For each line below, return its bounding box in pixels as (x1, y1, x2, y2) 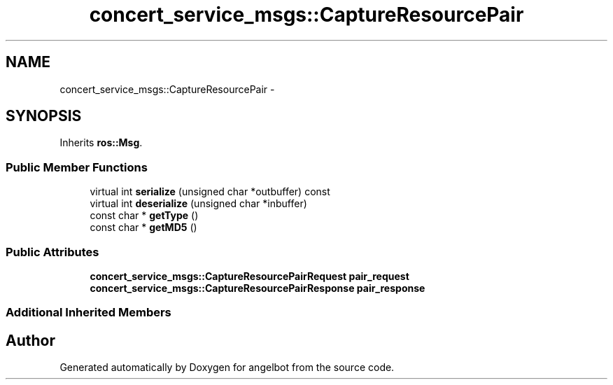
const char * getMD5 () (90, 221, 197, 234)
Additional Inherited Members (6, 305, 171, 320)
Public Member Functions (6, 160, 148, 174)
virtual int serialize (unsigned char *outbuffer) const (90, 185, 330, 198)
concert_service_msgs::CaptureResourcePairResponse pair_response (90, 281, 425, 294)
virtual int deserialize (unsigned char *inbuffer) (90, 197, 307, 210)
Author (6, 331, 55, 349)
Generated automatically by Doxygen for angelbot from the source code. (59, 361, 395, 374)
